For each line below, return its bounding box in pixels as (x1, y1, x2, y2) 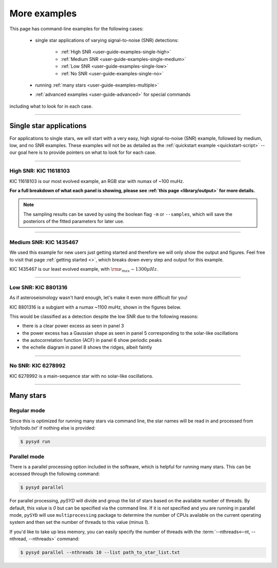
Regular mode (9, 407, 46, 414)
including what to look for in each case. (9, 103, 93, 109)
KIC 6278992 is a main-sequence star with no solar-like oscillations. (9, 373, 154, 379)
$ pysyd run (20, 439, 51, 444)
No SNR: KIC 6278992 (9, 362, 66, 369)
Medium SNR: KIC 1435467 (9, 238, 79, 246)
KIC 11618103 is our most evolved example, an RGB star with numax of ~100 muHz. (9, 178, 184, 184)
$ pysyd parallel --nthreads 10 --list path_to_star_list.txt (20, 550, 180, 556)
